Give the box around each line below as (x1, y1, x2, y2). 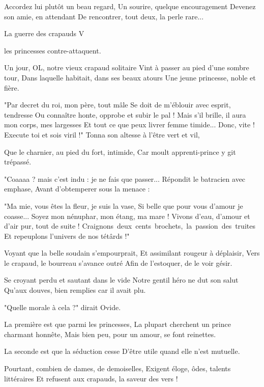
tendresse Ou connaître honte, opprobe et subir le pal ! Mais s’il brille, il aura (4, 109, 246, 120)
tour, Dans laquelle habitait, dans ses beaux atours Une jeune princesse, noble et (4, 72, 256, 82)
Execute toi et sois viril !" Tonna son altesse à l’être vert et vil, (4, 129, 200, 140)
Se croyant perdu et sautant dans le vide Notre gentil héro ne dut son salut (4, 274, 239, 285)
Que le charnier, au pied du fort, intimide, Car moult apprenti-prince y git (4, 146, 236, 157)
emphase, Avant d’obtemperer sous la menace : (4, 183, 150, 194)
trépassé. (4, 156, 32, 167)
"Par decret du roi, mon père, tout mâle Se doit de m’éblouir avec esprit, (4, 99, 231, 110)
